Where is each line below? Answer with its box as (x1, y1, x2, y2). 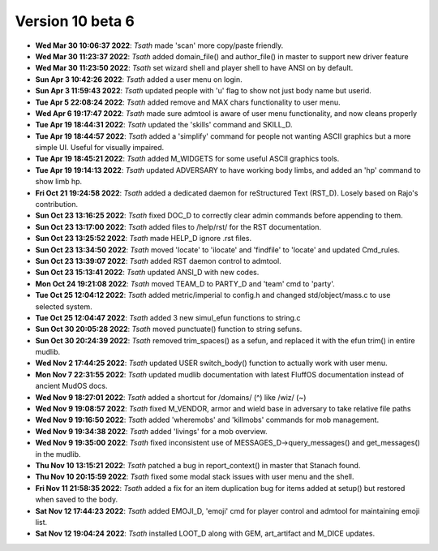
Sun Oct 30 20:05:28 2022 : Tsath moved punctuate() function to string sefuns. (35, 325, 303, 334)
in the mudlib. (35, 449, 81, 458)
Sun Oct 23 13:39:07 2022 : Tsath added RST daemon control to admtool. (35, 256, 281, 265)
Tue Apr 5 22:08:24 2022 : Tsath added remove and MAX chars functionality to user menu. (35, 97, 341, 107)
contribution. (35, 200, 79, 209)
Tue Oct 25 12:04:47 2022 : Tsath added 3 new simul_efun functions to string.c (35, 312, 301, 322)
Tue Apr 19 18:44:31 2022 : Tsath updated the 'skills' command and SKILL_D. (35, 120, 293, 130)
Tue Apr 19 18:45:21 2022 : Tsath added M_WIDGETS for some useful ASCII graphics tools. (35, 154, 340, 164)
